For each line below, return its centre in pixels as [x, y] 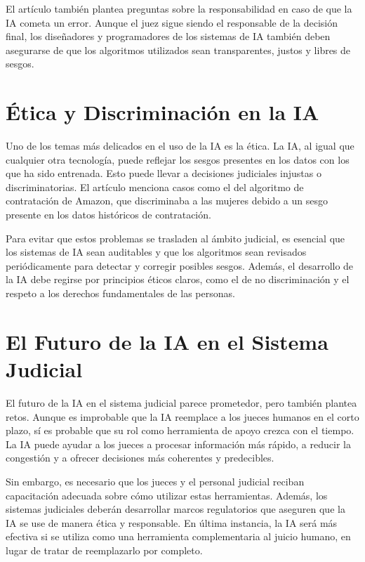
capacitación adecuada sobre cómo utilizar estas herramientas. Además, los [167, 495]
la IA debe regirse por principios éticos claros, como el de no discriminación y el [178, 279]
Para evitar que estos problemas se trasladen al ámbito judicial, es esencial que [175, 238]
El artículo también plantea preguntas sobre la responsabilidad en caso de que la [179, 8]
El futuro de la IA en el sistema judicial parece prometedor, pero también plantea [181, 402]
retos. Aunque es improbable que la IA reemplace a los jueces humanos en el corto [182, 416]
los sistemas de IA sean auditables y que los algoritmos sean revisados [156, 252]
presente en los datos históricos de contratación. [108, 215]
